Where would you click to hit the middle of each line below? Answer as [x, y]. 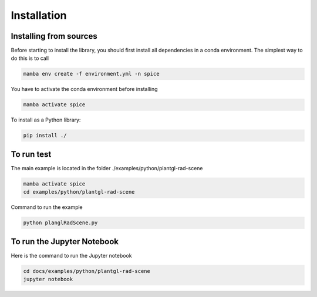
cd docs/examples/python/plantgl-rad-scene [87, 271]
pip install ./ [45, 136]
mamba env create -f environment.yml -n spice [91, 74]
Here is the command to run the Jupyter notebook [71, 255]
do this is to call [30, 58]
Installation [39, 15]
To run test [31, 154]
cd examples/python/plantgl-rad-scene [79, 192]
